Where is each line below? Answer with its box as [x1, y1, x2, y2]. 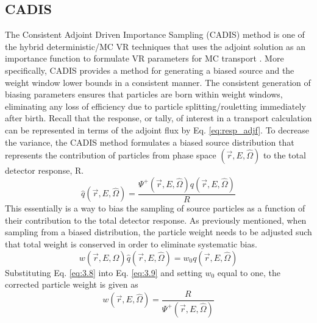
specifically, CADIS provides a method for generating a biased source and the [5, 63, 294, 76]
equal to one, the [217, 266, 280, 279]
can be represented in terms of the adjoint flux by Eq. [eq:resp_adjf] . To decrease [5, 123, 309, 136]
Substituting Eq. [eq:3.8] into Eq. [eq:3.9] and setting [5, 266, 202, 279]
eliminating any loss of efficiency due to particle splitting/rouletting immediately [5, 99, 306, 112]
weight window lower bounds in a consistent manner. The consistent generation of [5, 76, 311, 88]
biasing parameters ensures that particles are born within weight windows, [5, 88, 283, 101]
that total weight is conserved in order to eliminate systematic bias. [5, 237, 257, 250]
